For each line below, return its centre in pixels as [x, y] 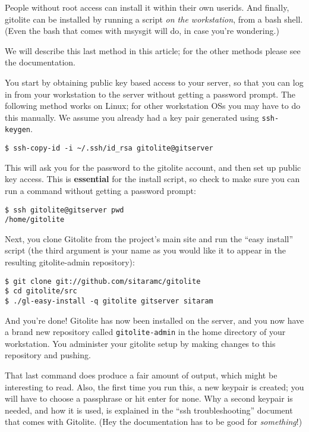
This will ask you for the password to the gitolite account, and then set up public [153, 167]
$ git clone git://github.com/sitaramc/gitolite [103, 281]
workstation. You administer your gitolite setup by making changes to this [140, 343]
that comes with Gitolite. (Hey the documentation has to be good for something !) [154, 422]
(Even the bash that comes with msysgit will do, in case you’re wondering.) [142, 31]
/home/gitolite [35, 220]
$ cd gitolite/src [41, 291]
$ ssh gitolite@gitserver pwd [64, 210]
